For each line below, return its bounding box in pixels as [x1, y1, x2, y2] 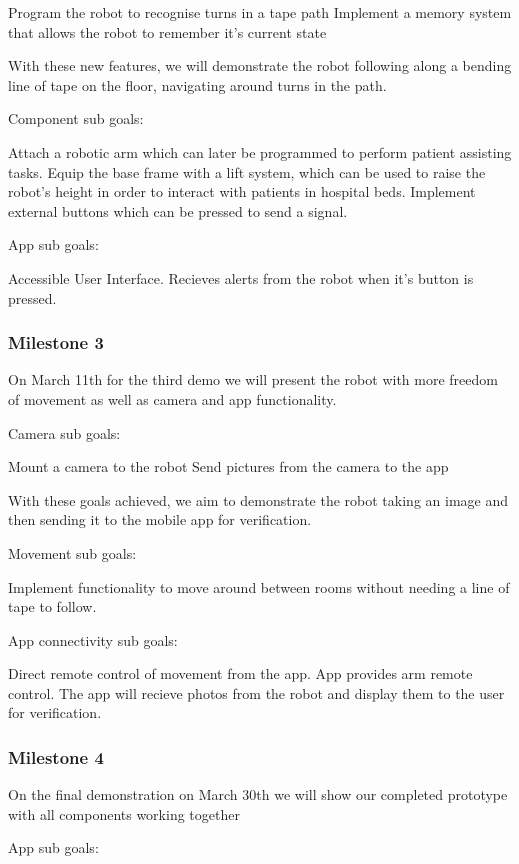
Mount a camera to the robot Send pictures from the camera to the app [8, 456, 449, 477]
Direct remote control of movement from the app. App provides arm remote [8, 663, 473, 684]
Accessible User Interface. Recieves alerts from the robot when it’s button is [8, 267, 474, 288]
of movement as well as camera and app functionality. [8, 388, 337, 409]
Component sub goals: [8, 108, 144, 129]
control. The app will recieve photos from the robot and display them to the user [8, 682, 505, 703]
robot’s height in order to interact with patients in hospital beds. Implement [8, 181, 476, 202]
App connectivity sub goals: [8, 629, 178, 650]
